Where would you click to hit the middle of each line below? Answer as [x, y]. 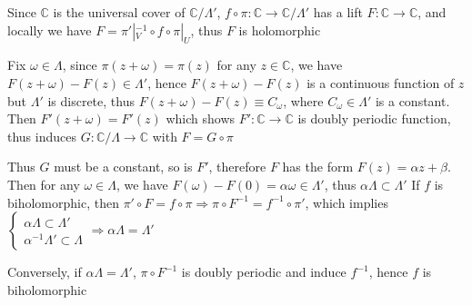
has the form [318, 167]
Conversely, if [45, 272]
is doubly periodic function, [374, 118]
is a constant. [412, 100]
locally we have [50, 30]
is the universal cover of [119, 12]
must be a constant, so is [123, 167]
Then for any [44, 184]
